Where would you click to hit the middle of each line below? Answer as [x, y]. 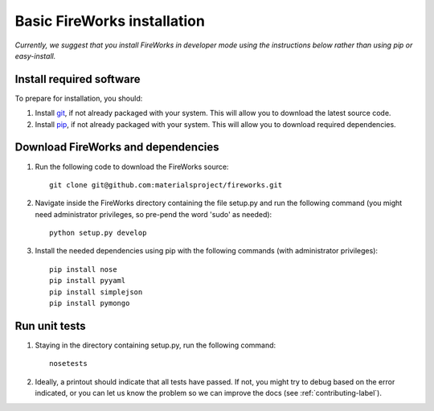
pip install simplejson [96, 292]
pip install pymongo [90, 303]
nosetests [68, 364]
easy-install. [35, 55]
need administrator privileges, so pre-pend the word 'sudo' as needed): [154, 214]
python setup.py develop [98, 233]
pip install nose [83, 269]
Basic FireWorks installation [110, 21]
